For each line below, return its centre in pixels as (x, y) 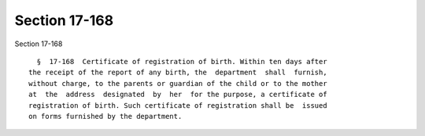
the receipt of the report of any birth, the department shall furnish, (178, 73)
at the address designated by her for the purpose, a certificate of (178, 95)
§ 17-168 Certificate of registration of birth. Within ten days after (182, 61)
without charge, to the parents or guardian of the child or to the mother (178, 83)
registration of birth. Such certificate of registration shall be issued (178, 105)
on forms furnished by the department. (105, 116)
